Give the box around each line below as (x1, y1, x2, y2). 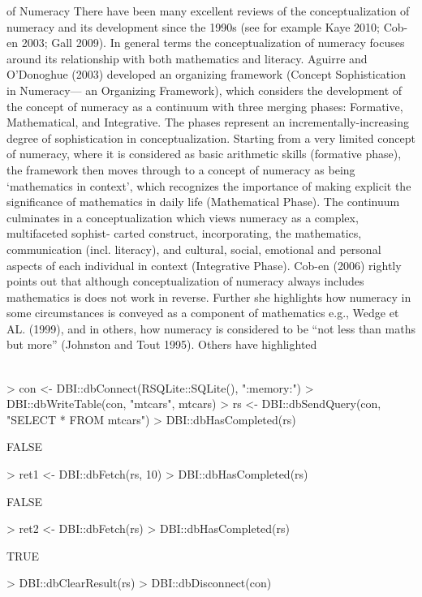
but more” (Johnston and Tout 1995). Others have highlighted (6, 336, 317, 353)
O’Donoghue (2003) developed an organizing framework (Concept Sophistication (6, 66, 406, 83)
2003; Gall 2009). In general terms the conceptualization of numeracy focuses (21, 34, 405, 51)
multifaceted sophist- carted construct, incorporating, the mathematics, (6, 225, 362, 242)
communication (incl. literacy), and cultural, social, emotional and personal (6, 240, 381, 257)
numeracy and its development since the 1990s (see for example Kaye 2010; (6, 18, 380, 35)
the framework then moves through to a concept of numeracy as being (6, 161, 355, 178)
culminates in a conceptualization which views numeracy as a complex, (6, 208, 359, 225)
